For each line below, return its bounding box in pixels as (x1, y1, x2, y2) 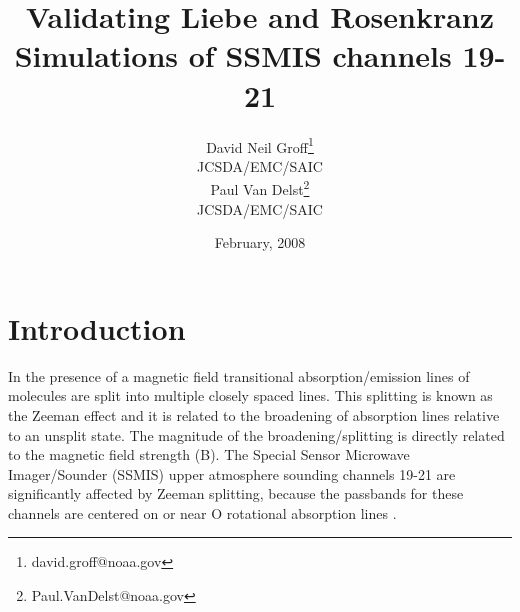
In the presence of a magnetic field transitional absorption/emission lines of (8, 365, 470, 386)
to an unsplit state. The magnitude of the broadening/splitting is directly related (8, 424, 505, 445)
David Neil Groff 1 (206, 133, 314, 157)
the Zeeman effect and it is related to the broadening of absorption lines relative (8, 404, 500, 425)
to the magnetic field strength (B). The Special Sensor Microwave (8, 444, 410, 465)
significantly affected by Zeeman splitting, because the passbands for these (8, 483, 464, 504)
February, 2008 (214, 232, 306, 253)
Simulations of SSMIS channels (14, 35, 452, 76)
